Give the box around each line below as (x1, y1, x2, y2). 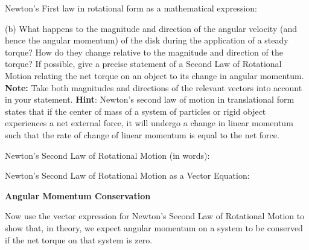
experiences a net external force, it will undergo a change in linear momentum (5, 117, 293, 129)
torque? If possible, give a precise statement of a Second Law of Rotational (5, 57, 282, 70)
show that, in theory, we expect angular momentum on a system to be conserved (5, 221, 303, 234)
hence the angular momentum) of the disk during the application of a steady (5, 34, 288, 46)
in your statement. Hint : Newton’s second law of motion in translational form (5, 93, 295, 106)
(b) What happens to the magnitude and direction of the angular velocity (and (5, 22, 297, 34)
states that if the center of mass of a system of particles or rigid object (5, 104, 266, 117)
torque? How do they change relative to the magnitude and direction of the (5, 45, 283, 58)
